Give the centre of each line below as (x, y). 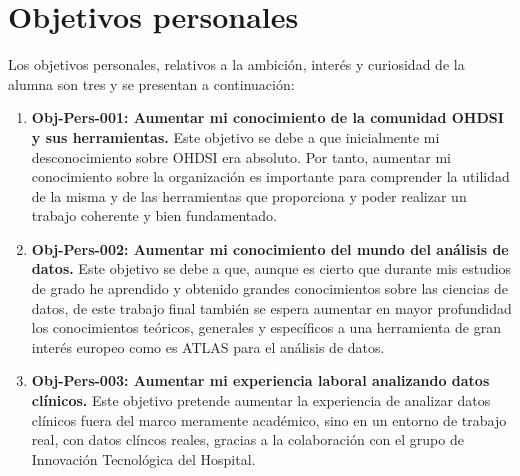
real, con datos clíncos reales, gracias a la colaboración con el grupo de (247, 439)
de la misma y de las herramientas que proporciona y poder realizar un (249, 195)
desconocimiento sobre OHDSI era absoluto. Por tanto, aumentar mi (241, 156)
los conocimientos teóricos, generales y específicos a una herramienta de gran (266, 327)
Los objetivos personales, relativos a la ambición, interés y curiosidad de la (236, 64)
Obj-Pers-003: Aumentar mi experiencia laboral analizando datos (260, 380)
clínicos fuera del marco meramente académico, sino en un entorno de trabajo (269, 419)
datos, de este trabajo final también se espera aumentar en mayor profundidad (271, 307)
